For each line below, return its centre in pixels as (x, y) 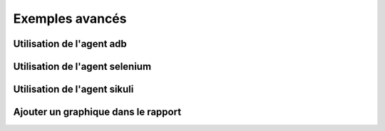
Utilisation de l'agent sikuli (73, 89)
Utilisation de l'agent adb (70, 44)
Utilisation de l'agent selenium (82, 67)
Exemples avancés (70, 19)
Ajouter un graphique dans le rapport (97, 112)
